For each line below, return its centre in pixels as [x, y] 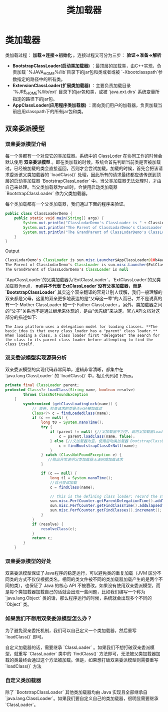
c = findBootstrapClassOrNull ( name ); [98, 446]
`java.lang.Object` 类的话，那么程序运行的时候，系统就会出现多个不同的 [78, 598]
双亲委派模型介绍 [26, 144]
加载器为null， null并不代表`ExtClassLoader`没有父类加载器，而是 [73, 286]
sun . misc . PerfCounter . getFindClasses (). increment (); [106, 510]
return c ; [42, 538]
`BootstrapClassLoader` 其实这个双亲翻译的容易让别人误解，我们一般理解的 [84, 292]
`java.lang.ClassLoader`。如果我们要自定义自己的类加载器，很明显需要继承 [82, 698]
